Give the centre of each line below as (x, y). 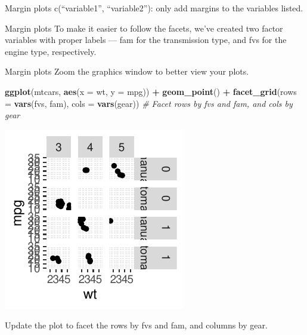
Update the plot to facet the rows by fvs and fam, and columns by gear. (136, 325)
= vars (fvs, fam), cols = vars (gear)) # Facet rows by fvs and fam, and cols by (149, 103)
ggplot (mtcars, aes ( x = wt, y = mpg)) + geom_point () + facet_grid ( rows (151, 91)
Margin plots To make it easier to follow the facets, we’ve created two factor (144, 28)
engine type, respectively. (51, 51)
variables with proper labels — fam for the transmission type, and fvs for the (146, 40)
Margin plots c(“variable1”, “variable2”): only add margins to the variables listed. (154, 8)
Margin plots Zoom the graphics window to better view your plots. (127, 71)
